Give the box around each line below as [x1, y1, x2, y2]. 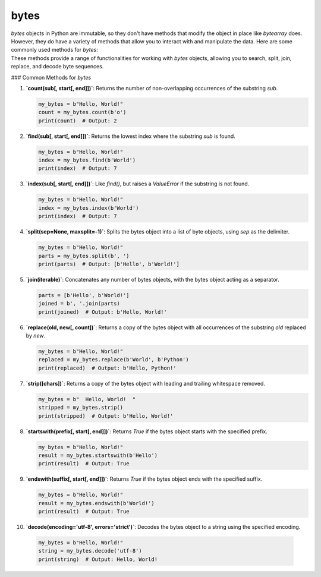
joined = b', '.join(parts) [38, 300, 120, 307]
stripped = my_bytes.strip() [38, 404, 124, 411]
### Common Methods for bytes [11, 74, 92, 81]
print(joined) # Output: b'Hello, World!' [38, 308, 168, 315]
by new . [26, 332, 46, 339]
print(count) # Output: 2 [38, 117, 117, 124]
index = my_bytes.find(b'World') [38, 157, 136, 163]
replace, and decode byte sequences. [11, 63, 104, 70]
